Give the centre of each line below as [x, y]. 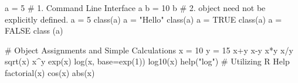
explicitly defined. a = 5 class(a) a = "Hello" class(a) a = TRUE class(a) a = [143, 19]
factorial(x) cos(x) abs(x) [50, 72]
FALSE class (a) [34, 30]
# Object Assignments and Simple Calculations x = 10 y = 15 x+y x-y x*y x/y [149, 50]
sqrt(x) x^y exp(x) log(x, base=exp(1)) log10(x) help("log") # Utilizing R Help [147, 61]
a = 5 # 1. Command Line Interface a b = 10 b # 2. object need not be [135, 8]
